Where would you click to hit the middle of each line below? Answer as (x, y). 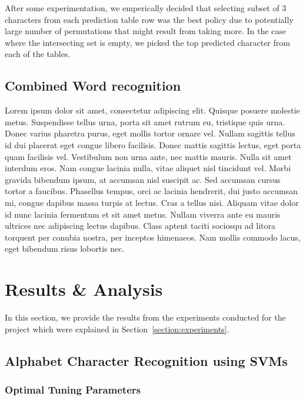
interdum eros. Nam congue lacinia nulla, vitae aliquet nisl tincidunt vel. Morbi (148, 168)
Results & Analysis (84, 289)
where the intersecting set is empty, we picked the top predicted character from (147, 42)
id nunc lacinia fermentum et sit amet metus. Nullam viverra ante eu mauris (143, 214)
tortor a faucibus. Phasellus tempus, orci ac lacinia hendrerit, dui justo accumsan (151, 191)
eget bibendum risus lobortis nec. (65, 249)
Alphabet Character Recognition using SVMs (146, 360)
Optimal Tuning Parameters (73, 389)
